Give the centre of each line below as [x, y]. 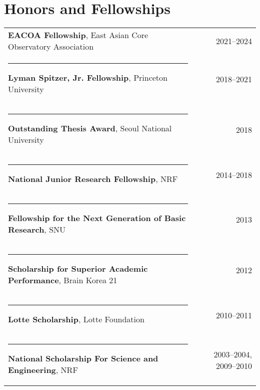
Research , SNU [37, 230]
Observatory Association [51, 47]
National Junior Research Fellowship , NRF [93, 179]
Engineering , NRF [43, 370]
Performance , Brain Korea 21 [63, 280]
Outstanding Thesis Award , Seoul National [90, 128]
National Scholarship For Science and [83, 358]
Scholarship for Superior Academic [78, 269]
